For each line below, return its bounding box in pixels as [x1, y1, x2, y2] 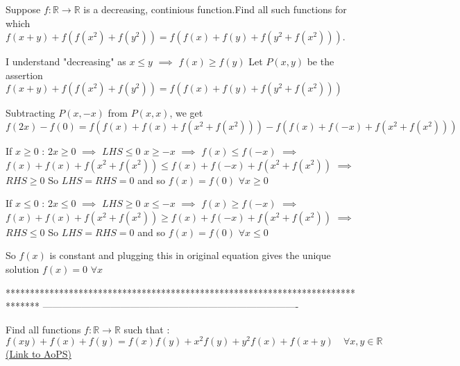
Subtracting [6, 106, 56, 120]
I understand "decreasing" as [6, 54, 126, 69]
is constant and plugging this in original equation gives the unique [49, 248, 331, 263]
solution [6, 261, 40, 276]
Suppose [6, 2, 41, 16]
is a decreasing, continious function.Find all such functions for [83, 2, 347, 16]
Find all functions [6, 322, 81, 336]
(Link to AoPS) [6, 347, 71, 361]
